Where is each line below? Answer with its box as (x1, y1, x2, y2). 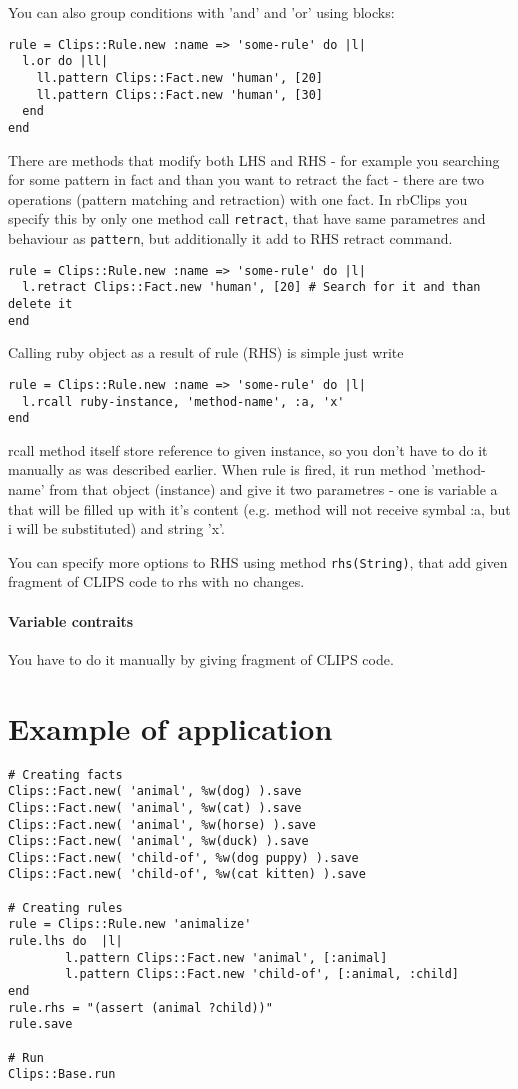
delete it (8, 296, 73, 311)
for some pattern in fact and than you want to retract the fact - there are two (8, 169, 484, 190)
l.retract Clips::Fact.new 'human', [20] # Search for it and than (22, 280, 481, 295)
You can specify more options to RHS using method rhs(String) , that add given (8, 551, 508, 572)
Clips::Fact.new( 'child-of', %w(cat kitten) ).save (8, 867, 366, 882)
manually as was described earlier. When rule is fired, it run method (8, 459, 427, 480)
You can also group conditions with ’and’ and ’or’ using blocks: (8, 2, 395, 22)
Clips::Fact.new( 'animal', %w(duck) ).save (8, 834, 309, 849)
